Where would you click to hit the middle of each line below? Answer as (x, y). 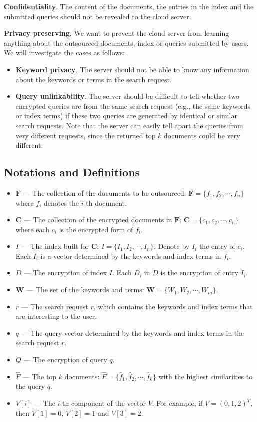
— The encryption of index (66, 273)
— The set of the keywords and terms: (85, 290)
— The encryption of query (65, 360)
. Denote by (171, 246)
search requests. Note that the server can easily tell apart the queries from (129, 125)
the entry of (217, 246)
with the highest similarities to (205, 376)
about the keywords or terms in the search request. (94, 79)
